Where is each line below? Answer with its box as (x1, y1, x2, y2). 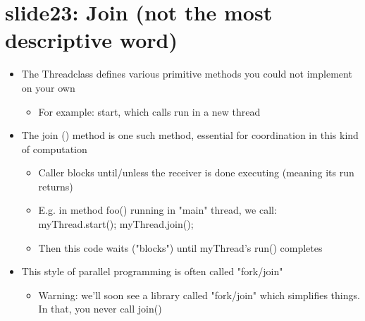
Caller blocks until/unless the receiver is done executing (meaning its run (38, 165, 354, 180)
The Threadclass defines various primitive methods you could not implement (21, 66, 352, 81)
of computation (21, 141, 87, 156)
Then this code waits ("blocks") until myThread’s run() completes (38, 240, 323, 255)
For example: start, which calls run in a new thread (38, 104, 261, 119)
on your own (21, 80, 75, 95)
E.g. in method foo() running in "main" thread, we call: (38, 202, 277, 217)
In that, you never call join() (38, 301, 162, 316)
